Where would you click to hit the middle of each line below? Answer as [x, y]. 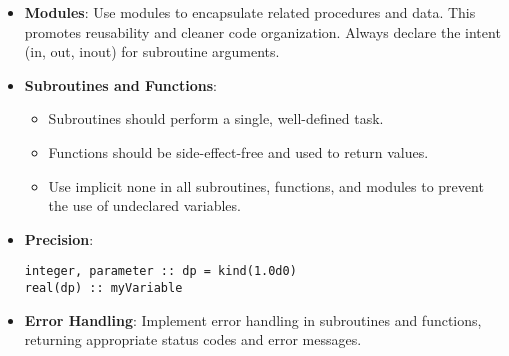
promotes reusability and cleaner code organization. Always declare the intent [262, 31]
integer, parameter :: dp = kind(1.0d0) [160, 271]
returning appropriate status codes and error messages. [193, 339]
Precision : [59, 238]
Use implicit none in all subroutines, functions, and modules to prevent [266, 185]
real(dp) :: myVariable [103, 288]
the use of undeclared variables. [144, 205]
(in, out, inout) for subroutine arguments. [152, 51]
